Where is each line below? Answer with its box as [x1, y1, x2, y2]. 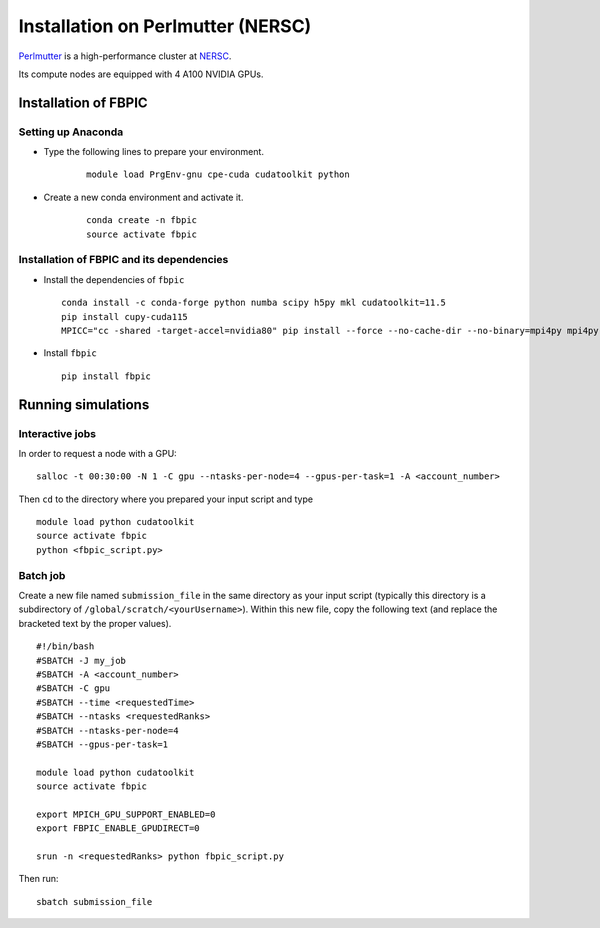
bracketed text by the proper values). [18, 617, 172, 629]
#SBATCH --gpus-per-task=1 [36, 738, 169, 750]
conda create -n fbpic [86, 215, 198, 226]
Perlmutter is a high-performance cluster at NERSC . [18, 50, 232, 62]
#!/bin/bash [36, 641, 95, 652]
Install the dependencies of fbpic [43, 273, 185, 285]
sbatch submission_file [36, 896, 153, 907]
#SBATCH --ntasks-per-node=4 [36, 725, 179, 736]
